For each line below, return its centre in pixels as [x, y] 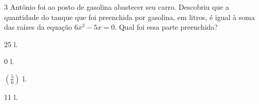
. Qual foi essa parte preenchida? [166, 27]
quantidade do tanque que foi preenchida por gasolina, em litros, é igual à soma [129, 17]
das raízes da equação [38, 27]
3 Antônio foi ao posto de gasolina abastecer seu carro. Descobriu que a [117, 7]
